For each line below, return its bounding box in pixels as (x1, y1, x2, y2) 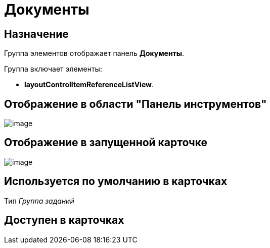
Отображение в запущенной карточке (4, 136, 208, 149)
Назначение (4, 27, 69, 40)
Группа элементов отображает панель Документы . (4, 49, 185, 58)
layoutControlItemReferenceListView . (24, 80, 154, 89)
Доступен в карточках (4, 214, 124, 227)
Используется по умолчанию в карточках (4, 175, 228, 188)
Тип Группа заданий (4, 196, 74, 205)
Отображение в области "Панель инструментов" (4, 97, 267, 110)
